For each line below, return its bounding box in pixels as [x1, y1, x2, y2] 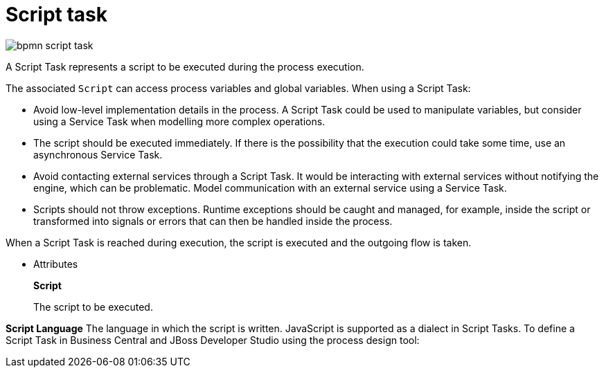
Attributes [33, 257, 78, 270]
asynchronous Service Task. [33, 148, 163, 161]
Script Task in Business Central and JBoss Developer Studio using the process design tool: [6, 334, 420, 346]
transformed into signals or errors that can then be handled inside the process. [33, 215, 393, 227]
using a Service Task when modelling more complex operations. [33, 115, 326, 127]
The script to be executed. [33, 300, 153, 313]
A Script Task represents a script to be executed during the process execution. [6, 60, 364, 73]
